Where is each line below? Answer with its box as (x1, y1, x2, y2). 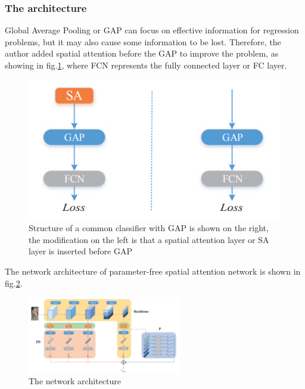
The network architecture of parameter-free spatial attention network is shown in (5, 265, 301, 278)
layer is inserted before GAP (29, 245, 133, 257)
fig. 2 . (5, 276, 23, 289)
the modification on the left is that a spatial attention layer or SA (29, 233, 269, 245)
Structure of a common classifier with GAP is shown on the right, (29, 222, 269, 234)
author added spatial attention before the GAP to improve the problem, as (5, 47, 279, 60)
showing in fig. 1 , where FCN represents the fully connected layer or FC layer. (5, 59, 287, 71)
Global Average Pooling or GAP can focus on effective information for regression (5, 24, 299, 36)
